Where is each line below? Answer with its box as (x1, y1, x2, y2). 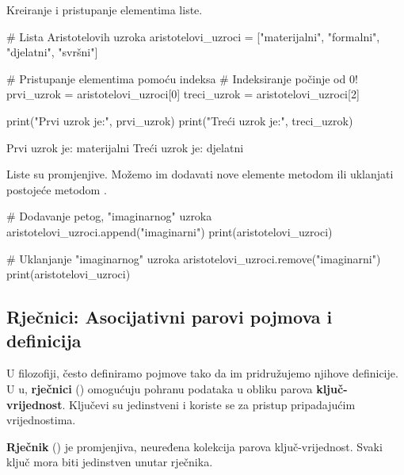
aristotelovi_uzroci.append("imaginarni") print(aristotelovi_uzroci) (6, 223, 333, 239)
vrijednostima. (6, 412, 76, 428)
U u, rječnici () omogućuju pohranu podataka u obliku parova (6, 380, 313, 396)
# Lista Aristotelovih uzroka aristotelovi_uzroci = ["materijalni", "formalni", (6, 28, 380, 44)
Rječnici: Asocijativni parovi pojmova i (6, 305, 333, 329)
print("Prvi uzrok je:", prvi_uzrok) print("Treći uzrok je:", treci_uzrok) (6, 112, 353, 128)
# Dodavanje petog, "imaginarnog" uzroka (6, 208, 212, 224)
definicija (6, 328, 82, 352)
